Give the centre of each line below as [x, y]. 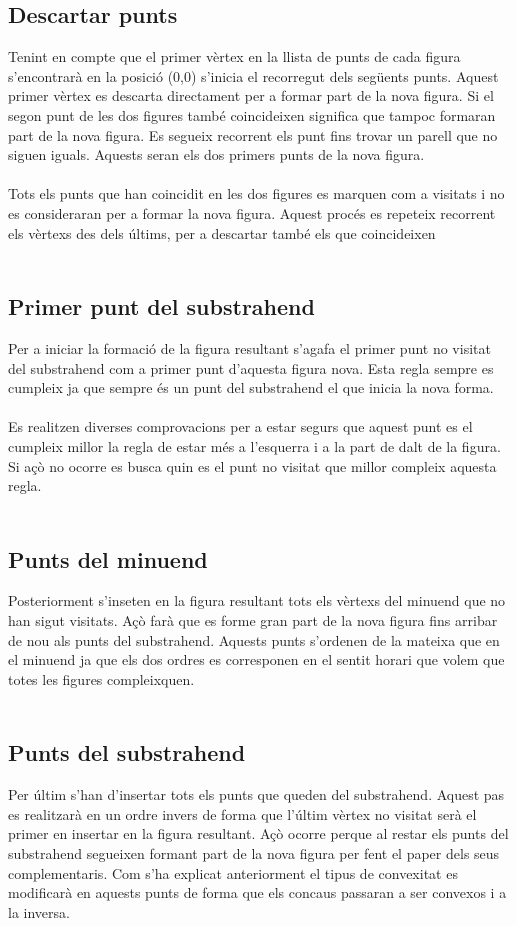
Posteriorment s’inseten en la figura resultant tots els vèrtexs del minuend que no [257, 600]
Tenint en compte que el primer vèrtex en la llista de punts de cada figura [234, 56]
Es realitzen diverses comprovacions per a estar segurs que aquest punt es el [240, 426]
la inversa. [39, 911]
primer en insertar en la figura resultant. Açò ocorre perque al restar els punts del [258, 833]
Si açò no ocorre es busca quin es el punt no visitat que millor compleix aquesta [252, 465]
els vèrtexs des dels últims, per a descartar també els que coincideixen [222, 232]
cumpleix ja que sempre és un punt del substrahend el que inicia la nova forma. [251, 387]
